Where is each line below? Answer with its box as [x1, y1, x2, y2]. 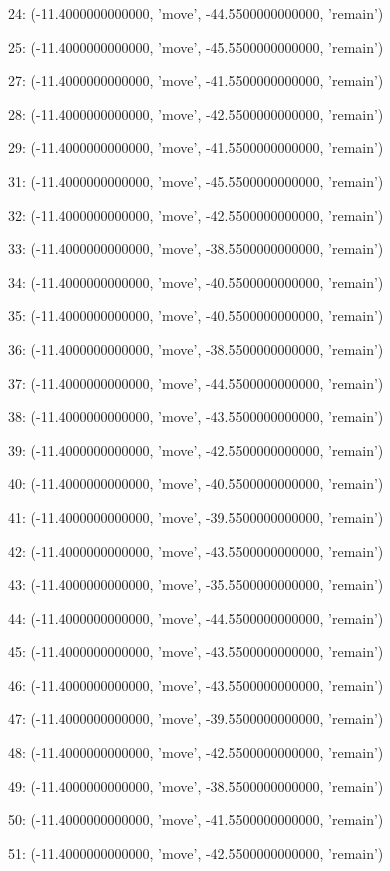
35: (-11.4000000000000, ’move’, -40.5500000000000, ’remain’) [8, 305, 384, 326]
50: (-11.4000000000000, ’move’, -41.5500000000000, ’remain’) [8, 809, 384, 830]
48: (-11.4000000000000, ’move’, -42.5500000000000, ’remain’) [8, 742, 384, 763]
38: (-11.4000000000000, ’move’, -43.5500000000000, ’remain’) [8, 406, 384, 427]
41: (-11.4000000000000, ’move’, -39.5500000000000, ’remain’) [8, 506, 384, 527]
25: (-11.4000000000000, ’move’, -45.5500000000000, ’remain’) [8, 36, 384, 57]
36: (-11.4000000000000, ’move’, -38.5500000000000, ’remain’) [8, 338, 384, 359]
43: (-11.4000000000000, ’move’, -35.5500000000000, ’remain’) [8, 574, 384, 595]
